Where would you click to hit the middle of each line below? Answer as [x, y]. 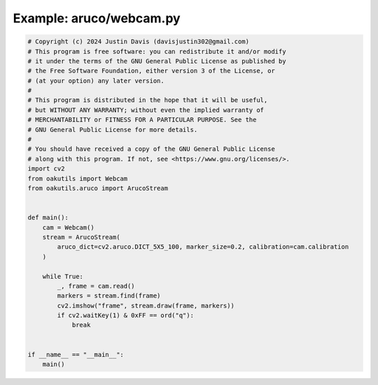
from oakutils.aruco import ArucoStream [98, 188]
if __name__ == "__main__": [76, 354]
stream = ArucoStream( [81, 237]
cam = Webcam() [68, 227]
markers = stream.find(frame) [109, 296]
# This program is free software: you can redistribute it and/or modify [157, 51]
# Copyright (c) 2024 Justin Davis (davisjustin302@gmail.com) [139, 42]
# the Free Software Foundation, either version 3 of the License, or [152, 71]
